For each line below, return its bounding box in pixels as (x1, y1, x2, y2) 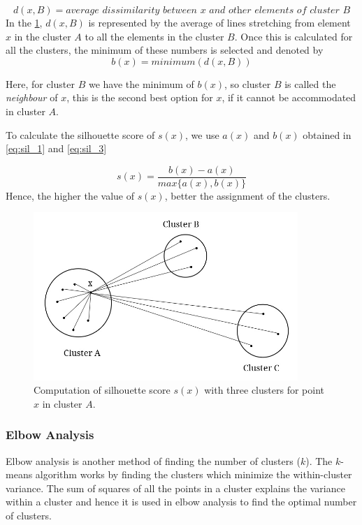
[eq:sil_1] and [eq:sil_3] (6, 141, 107, 156)
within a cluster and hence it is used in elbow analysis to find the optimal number (6, 494, 357, 509)
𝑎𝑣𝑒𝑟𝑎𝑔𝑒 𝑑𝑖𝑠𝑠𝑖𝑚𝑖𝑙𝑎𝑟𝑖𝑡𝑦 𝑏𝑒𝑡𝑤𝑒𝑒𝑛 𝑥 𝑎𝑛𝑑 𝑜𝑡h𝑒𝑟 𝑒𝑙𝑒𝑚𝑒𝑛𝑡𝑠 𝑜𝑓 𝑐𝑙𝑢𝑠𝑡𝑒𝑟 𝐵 (66, 6, 351, 15)
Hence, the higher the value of (6, 188, 134, 202)
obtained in (303, 127, 352, 142)
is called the (284, 76, 336, 91)
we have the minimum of (88, 76, 194, 91)
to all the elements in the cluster (85, 29, 224, 43)
